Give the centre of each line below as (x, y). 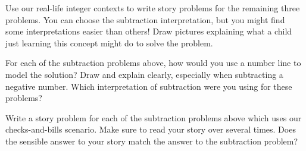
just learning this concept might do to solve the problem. (109, 43)
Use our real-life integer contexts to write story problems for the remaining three (153, 8)
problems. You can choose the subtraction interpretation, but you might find (145, 19)
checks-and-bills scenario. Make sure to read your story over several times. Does (151, 129)
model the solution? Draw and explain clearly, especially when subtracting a (144, 74)
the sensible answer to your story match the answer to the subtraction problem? (152, 141)
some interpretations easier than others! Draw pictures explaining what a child (149, 31)
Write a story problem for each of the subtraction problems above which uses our (154, 117)
